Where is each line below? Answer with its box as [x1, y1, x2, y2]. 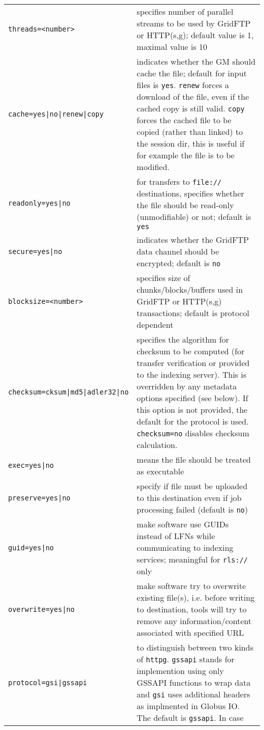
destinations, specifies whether [137, 187, 244, 199]
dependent [137, 319, 174, 330]
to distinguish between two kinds [137, 641, 253, 653]
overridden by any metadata [137, 380, 237, 392]
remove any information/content [137, 615, 252, 627]
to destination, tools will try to [137, 603, 247, 615]
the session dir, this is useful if [137, 137, 245, 149]
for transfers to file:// [137, 176, 222, 187]
